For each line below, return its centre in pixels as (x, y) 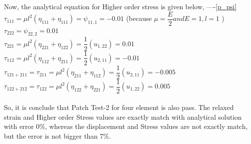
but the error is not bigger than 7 (54, 136)
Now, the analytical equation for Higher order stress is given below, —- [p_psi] (120, 6)
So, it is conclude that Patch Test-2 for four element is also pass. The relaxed (119, 107)
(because (139, 18)
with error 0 (22, 126)
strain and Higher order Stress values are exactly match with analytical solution (123, 117)
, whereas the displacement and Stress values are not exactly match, (146, 126)
